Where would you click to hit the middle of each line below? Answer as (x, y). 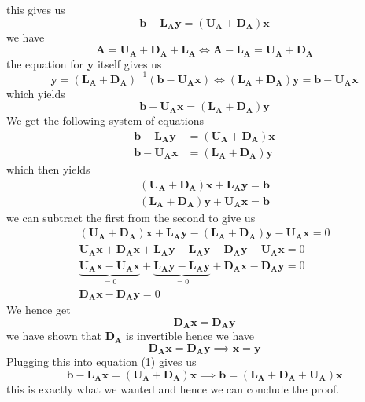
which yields (36, 93)
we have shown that (54, 336)
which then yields (48, 168)
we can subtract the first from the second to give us (131, 217)
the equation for (45, 63)
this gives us (36, 9)
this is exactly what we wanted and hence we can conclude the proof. (173, 388)
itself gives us (129, 63)
